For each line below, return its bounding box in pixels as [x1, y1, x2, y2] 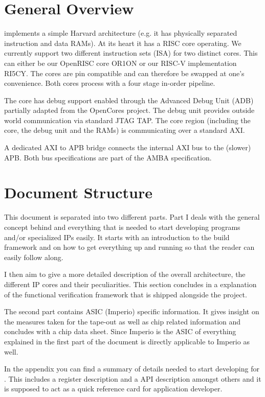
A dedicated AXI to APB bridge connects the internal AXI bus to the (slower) [4, 142, 251, 153]
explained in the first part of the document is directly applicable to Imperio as [4, 336, 250, 346]
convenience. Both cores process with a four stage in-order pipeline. [4, 78, 215, 88]
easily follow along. [4, 251, 63, 262]
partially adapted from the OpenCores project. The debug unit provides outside [4, 105, 255, 115]
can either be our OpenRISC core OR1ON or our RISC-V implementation [4, 57, 237, 68]
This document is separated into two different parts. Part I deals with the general [4, 212, 260, 222]
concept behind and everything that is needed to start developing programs [4, 221, 240, 232]
